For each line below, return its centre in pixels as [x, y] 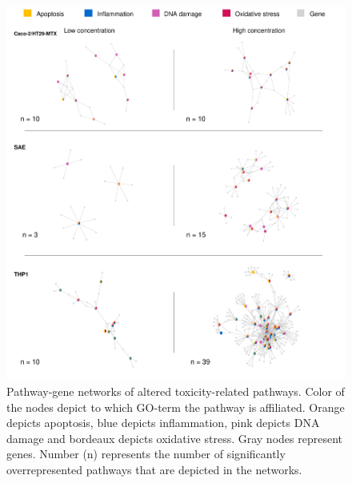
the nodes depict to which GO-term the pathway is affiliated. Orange [176, 407]
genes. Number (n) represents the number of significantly [146, 454]
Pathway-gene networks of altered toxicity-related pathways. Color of [176, 391]
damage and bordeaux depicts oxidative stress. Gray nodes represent [174, 438]
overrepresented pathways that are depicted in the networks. [154, 469]
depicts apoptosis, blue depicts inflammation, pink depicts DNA [163, 423]
